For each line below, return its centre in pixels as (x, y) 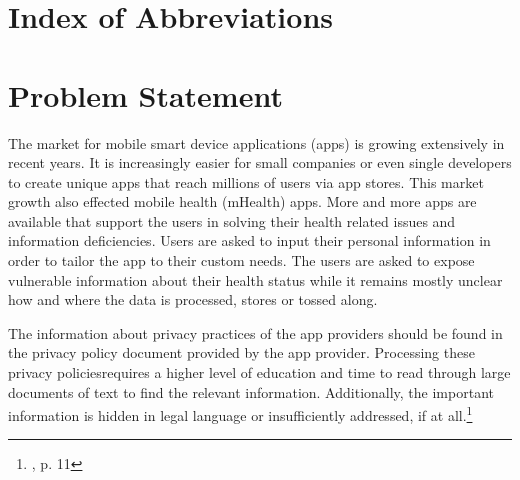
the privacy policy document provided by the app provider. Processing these (241, 352)
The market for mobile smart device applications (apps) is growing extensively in (256, 142)
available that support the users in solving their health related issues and (232, 220)
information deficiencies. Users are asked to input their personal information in (249, 240)
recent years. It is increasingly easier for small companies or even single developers (260, 162)
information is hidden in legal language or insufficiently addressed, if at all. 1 (240, 413)
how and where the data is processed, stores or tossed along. (193, 299)
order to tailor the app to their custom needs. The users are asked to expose (241, 260)
